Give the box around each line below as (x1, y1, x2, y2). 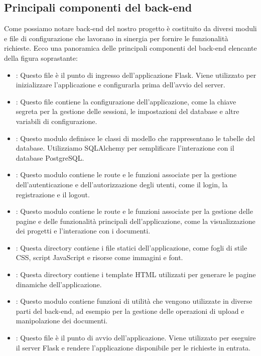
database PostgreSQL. (16, 152, 84, 163)
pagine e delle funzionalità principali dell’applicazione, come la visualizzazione (16, 215, 255, 226)
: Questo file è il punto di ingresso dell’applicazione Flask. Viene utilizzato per (16, 69, 256, 80)
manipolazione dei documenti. (16, 315, 108, 326)
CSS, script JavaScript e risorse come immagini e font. (16, 252, 183, 263)
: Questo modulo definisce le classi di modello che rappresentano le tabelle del (16, 133, 255, 143)
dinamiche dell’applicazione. (16, 279, 102, 289)
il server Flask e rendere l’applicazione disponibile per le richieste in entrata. (16, 342, 251, 352)
